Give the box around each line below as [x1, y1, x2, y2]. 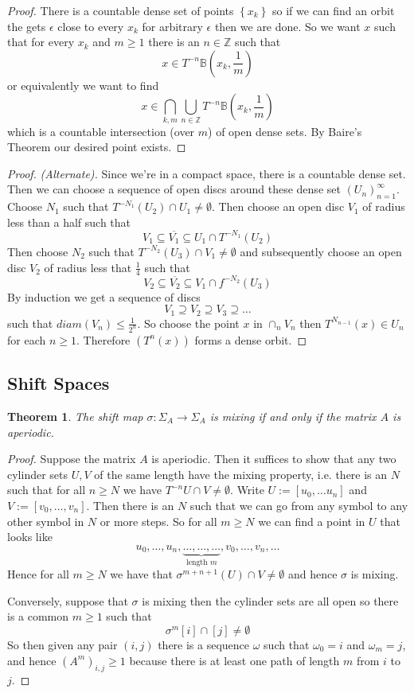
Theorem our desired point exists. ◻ [7, 138, 186, 155]
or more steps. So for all [100, 512, 217, 529]
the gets [7, 18, 46, 34]
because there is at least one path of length [129, 652, 340, 668]
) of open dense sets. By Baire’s [208, 123, 362, 139]
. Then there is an [86, 496, 174, 513]
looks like [7, 528, 53, 545]
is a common [7, 608, 69, 625]
